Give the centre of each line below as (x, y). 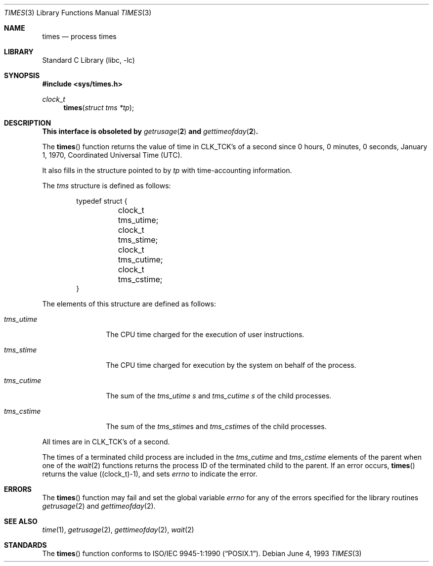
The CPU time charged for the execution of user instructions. (205, 334)
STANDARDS (25, 545)
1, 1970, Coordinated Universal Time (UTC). (112, 155)
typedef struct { (102, 201)
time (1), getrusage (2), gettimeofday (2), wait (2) (118, 530)
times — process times (79, 36)
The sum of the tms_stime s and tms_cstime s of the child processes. (216, 426)
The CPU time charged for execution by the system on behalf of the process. (231, 365)
